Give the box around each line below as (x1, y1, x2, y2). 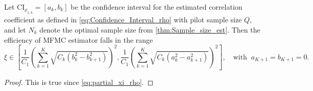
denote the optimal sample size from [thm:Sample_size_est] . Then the (39, 24, 260, 35)
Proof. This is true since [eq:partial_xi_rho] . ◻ (4, 77, 154, 87)
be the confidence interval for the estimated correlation (70, 2, 243, 12)
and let (4, 24, 26, 35)
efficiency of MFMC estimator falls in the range (4, 34, 153, 45)
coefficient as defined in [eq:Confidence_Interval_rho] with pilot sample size (4, 14, 242, 25)
